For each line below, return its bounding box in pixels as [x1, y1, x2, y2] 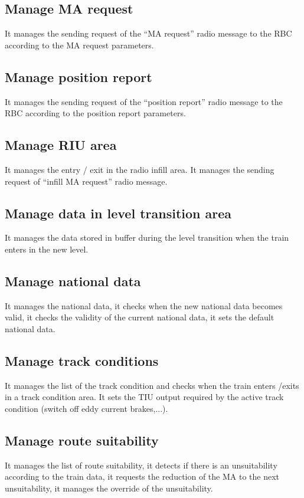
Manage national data [5, 271, 141, 290]
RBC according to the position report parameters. [5, 107, 186, 119]
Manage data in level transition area [5, 204, 232, 222]
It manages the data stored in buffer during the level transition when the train [5, 231, 289, 244]
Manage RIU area [5, 136, 117, 154]
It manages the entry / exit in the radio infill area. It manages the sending [5, 163, 274, 175]
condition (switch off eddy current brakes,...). [5, 402, 168, 414]
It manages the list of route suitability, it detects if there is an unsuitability [5, 458, 277, 471]
